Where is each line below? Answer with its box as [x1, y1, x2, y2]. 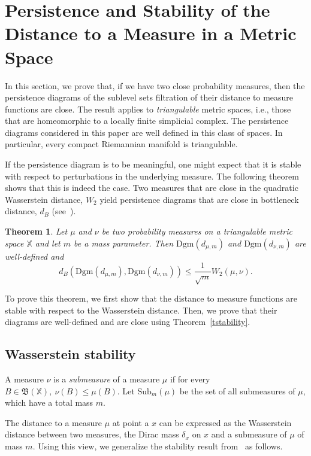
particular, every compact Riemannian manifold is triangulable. [5, 138, 238, 150]
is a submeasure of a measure [53, 373, 160, 385]
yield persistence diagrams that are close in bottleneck [99, 193, 299, 205]
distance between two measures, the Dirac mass [5, 428, 179, 440]
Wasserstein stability [5, 345, 136, 363]
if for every [170, 373, 210, 385]
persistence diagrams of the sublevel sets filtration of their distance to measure [5, 91, 294, 104]
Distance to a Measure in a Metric [5, 21, 297, 45]
